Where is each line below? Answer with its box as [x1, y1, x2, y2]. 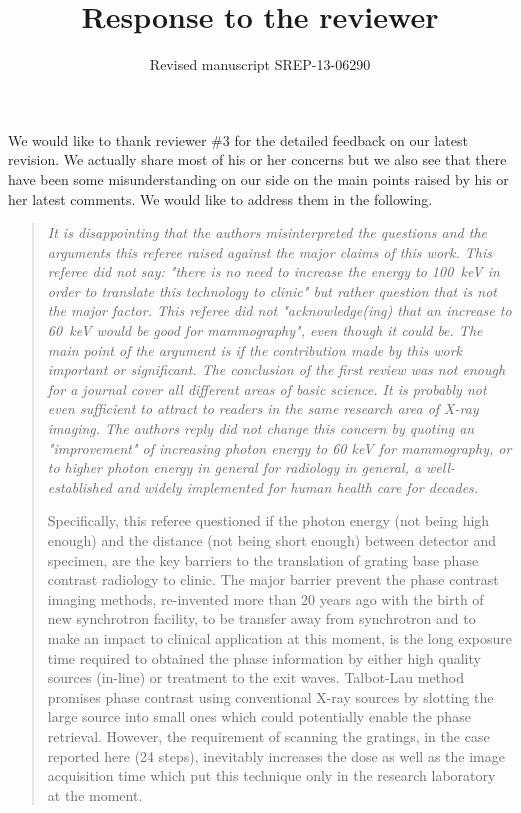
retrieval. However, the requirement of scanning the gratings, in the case [47, 725, 490, 746]
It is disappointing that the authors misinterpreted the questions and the [47, 222, 488, 243]
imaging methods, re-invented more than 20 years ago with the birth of [47, 588, 484, 609]
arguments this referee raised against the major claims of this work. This [47, 241, 492, 262]
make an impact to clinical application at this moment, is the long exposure [47, 627, 512, 648]
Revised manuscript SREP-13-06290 [149, 54, 371, 75]
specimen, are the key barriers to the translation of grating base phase [47, 549, 479, 570]
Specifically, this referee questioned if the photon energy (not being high [47, 510, 490, 531]
